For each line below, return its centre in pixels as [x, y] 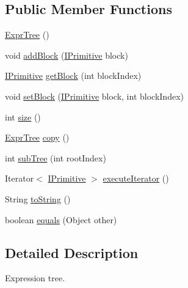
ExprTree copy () [37, 137]
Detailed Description [72, 252]
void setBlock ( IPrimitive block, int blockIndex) [94, 96]
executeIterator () [136, 178]
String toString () [38, 198]
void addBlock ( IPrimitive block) [67, 55]
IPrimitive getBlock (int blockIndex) [73, 76]
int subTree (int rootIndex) [56, 157]
